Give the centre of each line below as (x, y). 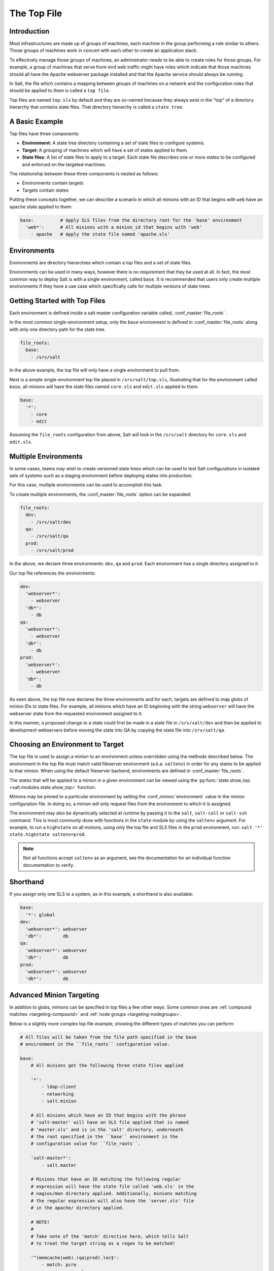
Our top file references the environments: (53, 573)
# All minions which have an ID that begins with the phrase (108, 1115)
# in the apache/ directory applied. (78, 1208)
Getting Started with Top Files (58, 301)
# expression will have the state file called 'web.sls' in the (112, 1186)
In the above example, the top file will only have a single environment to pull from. (95, 370)
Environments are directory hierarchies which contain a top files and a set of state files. (101, 262)
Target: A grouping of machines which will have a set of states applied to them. (105, 150)
